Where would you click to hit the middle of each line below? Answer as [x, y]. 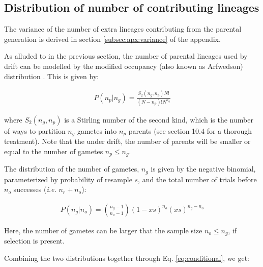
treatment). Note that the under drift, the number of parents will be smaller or [127, 141]
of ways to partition [35, 130]
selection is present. [34, 241]
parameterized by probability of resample [68, 179]
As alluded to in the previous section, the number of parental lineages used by [126, 56]
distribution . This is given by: [52, 76]
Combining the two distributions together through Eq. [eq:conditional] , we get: [127, 258]
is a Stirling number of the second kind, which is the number [159, 119]
